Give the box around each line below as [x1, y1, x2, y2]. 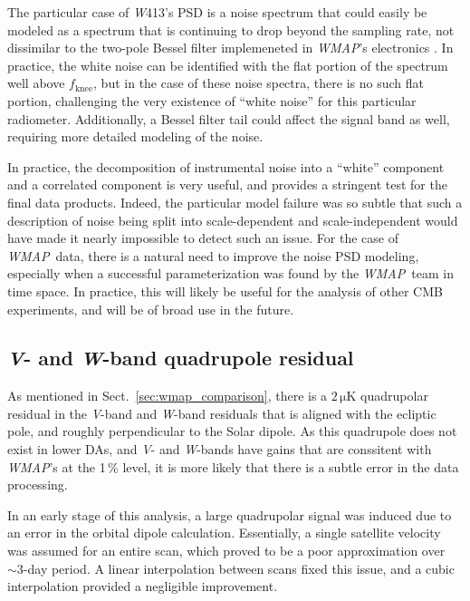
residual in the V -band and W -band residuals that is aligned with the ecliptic [7, 403, 436, 422]
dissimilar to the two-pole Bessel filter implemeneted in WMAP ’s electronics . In [7, 38, 454, 57]
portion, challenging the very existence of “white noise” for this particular [7, 91, 417, 110]
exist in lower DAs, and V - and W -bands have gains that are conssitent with [7, 440, 432, 459]
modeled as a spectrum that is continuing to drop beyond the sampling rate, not [7, 20, 455, 39]
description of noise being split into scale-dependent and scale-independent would [7, 210, 458, 229]
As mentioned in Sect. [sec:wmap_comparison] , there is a [7, 386, 328, 405]
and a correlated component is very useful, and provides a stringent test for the [7, 175, 447, 194]
